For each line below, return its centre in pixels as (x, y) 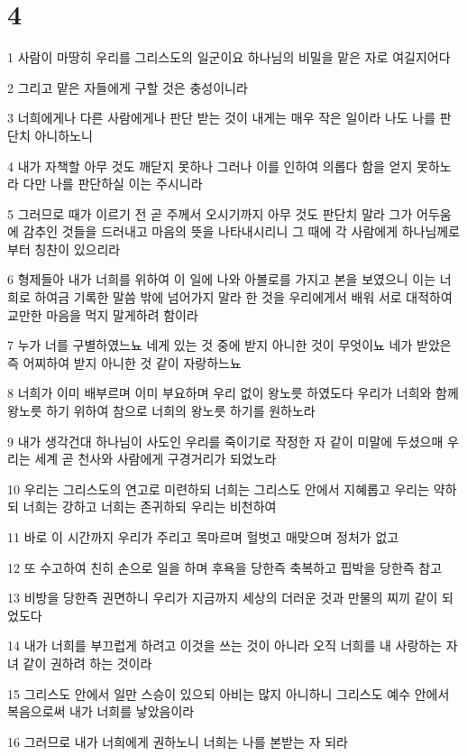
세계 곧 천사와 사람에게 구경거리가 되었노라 (156, 459)
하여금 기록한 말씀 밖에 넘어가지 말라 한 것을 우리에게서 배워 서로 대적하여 (243, 297)
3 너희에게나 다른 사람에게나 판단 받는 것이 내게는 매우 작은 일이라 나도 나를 (222, 118)
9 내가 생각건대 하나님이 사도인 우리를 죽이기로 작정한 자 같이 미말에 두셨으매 (225, 441)
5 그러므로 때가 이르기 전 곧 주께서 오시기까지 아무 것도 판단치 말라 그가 (210, 213)
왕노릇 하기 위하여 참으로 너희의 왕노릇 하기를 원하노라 (161, 411)
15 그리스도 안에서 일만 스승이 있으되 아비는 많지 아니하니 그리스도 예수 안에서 (229, 693)
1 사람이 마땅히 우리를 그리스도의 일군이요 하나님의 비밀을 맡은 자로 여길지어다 (229, 57)
